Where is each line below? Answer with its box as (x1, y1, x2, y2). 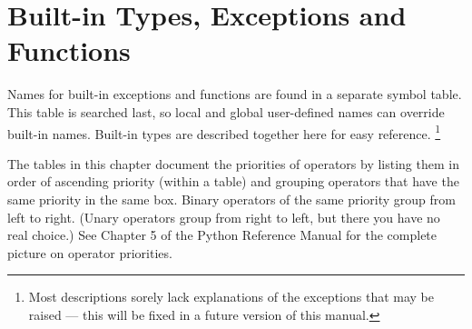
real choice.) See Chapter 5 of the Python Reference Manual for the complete (7, 225, 438, 244)
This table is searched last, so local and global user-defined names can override (7, 102, 445, 121)
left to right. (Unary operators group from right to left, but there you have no (7, 207, 440, 226)
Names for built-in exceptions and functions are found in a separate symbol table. (7, 85, 462, 104)
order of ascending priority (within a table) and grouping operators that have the (7, 172, 459, 191)
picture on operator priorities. (7, 243, 172, 262)
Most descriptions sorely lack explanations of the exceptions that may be (28, 287, 434, 306)
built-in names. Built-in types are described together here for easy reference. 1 (7, 121, 441, 143)
